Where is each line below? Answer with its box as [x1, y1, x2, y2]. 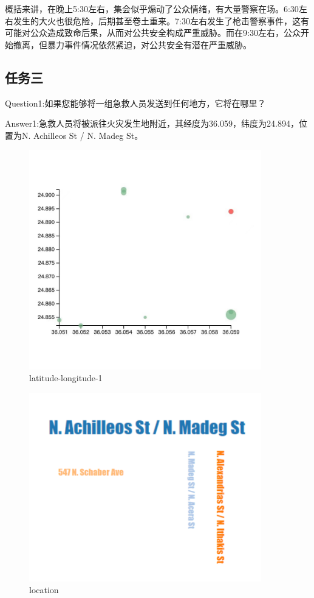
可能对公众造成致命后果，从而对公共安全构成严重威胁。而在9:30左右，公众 [5, 26, 301, 39]
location [29, 583, 59, 596]
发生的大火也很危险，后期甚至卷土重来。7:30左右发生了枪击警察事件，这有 [13, 14, 309, 27]
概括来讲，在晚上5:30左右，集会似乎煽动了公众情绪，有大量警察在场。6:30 [5, 2, 299, 15]
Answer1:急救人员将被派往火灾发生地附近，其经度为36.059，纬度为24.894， [5, 117, 299, 130]
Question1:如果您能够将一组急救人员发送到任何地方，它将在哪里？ [5, 96, 266, 109]
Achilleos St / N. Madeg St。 [33, 128, 143, 141]
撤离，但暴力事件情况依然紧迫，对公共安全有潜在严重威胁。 [13, 38, 251, 51]
